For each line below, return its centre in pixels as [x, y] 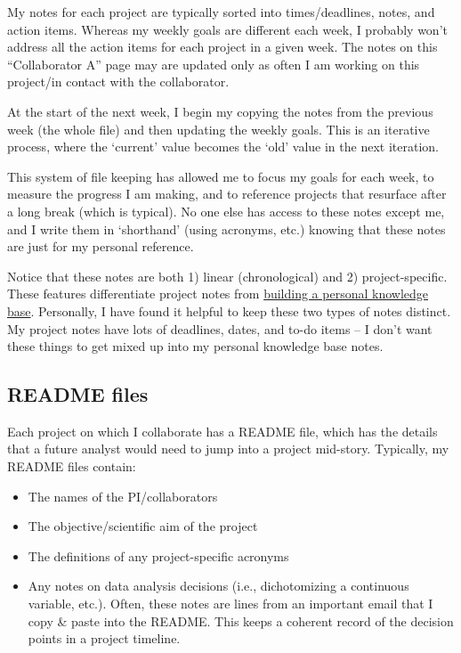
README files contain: [72, 466]
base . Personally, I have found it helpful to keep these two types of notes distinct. [229, 310]
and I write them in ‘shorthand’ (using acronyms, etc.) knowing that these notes [226, 229]
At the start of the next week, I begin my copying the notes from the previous [220, 111]
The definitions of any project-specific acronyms [158, 555]
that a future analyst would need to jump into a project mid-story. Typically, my [228, 449]
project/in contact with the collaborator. [118, 82]
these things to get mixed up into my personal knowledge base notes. [195, 346]
